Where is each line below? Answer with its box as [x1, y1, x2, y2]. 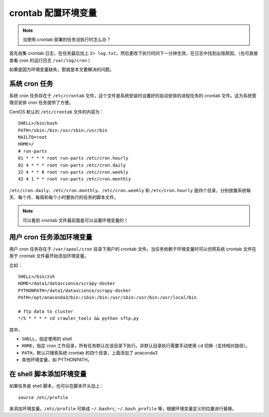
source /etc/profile [18, 395, 68, 400]
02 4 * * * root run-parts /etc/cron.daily [18, 162, 126, 168]
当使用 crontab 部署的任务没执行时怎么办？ [22, 36, 111, 42]
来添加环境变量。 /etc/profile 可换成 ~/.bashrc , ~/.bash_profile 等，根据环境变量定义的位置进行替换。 [9, 406, 237, 412]
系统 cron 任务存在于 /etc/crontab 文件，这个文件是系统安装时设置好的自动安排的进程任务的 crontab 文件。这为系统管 [9, 93, 257, 99]
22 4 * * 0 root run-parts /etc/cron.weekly [18, 169, 129, 175]
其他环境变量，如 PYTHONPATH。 [21, 357, 92, 363]
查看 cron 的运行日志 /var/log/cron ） [9, 57, 93, 63]
